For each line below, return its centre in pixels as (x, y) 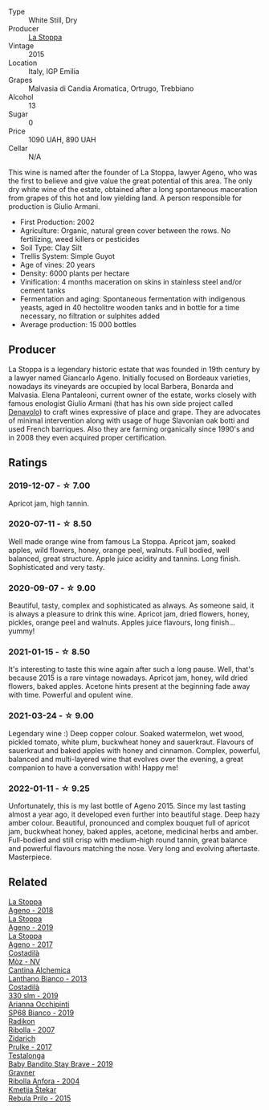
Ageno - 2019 (31, 927)
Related (28, 882)
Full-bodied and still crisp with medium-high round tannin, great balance (128, 840)
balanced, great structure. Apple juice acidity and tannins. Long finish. (124, 559)
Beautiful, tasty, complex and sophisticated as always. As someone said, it (131, 605)
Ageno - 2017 (31, 944)
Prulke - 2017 (30, 1047)
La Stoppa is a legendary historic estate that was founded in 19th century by (134, 369)
